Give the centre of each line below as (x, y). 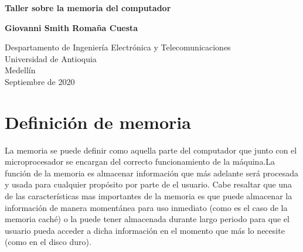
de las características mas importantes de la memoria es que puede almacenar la (149, 196)
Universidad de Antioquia (51, 58)
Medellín (20, 70)
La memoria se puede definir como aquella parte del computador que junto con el (151, 150)
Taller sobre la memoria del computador (88, 8)
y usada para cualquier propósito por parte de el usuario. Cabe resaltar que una (148, 184)
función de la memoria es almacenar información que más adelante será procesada (151, 173)
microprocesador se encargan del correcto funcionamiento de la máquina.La (140, 161)
